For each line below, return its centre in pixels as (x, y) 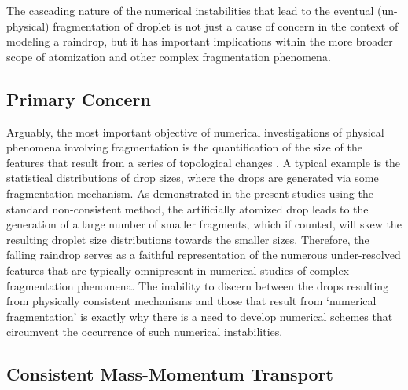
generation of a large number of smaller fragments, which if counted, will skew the (204, 224)
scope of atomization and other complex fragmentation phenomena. (169, 56)
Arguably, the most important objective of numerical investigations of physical (195, 131)
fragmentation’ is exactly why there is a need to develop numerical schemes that (200, 316)
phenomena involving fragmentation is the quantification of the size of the (184, 147)
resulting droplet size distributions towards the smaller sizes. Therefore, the (188, 239)
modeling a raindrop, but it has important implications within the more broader (200, 41)
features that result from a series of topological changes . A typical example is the (204, 162)
